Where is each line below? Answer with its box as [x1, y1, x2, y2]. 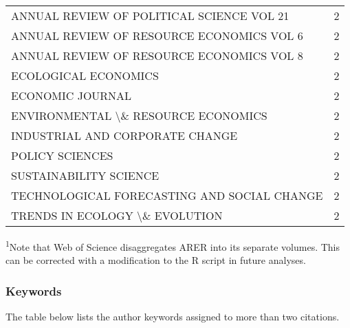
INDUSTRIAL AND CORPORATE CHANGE [11, 127, 238, 143]
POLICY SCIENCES [11, 147, 113, 163]
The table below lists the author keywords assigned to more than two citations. [6, 309, 340, 324]
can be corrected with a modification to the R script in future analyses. [6, 253, 306, 267]
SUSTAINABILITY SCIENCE [11, 167, 160, 183]
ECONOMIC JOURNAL [11, 88, 132, 103]
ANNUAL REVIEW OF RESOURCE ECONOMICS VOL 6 [11, 28, 303, 43]
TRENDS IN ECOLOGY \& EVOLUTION [11, 207, 223, 223]
